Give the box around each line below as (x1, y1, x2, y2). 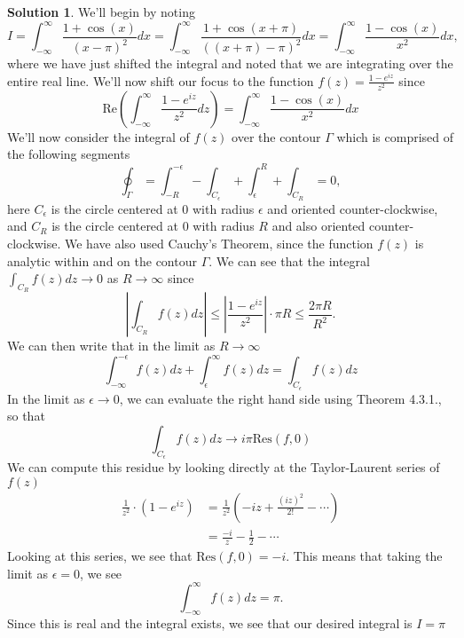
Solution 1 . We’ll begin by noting (7, 3, 195, 20)
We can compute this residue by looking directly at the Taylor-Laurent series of (7, 457, 440, 476)
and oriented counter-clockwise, (267, 199, 438, 217)
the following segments (7, 145, 130, 163)
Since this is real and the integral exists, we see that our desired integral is (7, 614, 413, 633)
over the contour (232, 127, 321, 146)
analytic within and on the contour (7, 251, 197, 270)
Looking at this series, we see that (7, 546, 193, 564)
